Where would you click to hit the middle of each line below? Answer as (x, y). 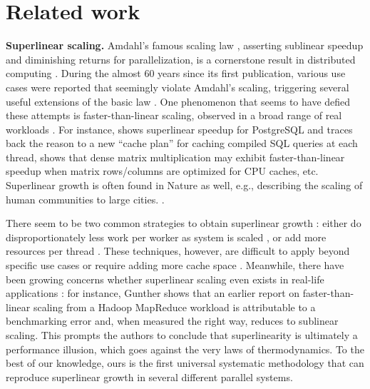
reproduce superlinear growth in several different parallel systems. (149, 377)
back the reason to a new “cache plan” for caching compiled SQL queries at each (182, 143)
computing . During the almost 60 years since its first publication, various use (176, 73)
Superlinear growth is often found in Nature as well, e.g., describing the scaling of (184, 185)
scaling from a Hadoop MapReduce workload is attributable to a (174, 307)
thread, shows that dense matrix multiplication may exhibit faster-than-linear (175, 157)
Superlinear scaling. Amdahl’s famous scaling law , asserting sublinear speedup (185, 45)
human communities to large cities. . (85, 199)
